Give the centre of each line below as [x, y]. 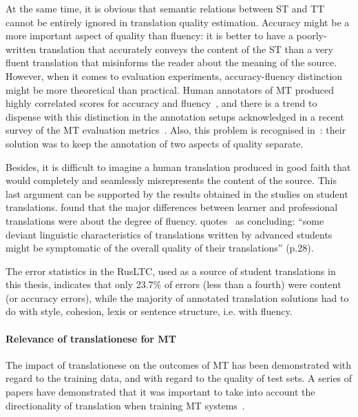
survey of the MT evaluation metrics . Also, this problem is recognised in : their [176, 130]
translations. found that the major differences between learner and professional [172, 207]
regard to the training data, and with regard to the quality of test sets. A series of [179, 378]
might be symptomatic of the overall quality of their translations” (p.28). [160, 248]
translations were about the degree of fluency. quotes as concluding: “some [165, 220]
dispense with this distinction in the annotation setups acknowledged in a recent [175, 116]
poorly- [312, 35]
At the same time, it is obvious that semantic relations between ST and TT [165, 8]
